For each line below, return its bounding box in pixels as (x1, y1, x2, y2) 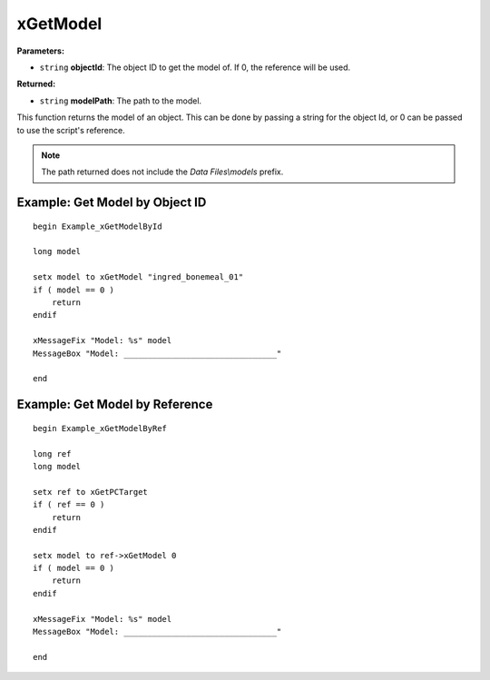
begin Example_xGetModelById (33, 221, 162, 232)
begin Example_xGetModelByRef (33, 423, 168, 433)
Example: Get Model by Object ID (16, 195, 207, 211)
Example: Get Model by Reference (16, 397, 213, 412)
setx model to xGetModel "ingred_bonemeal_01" (33, 272, 244, 282)
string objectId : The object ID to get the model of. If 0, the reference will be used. (39, 62, 351, 73)
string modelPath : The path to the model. (39, 95, 202, 106)
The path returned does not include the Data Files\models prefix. (41, 166, 284, 177)
